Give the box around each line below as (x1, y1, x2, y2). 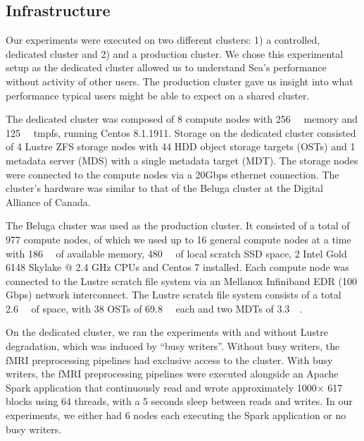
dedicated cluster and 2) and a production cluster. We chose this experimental (6, 46, 344, 61)
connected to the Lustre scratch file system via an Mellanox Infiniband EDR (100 (6, 273, 357, 288)
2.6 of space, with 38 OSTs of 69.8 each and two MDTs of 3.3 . (6, 301, 303, 315)
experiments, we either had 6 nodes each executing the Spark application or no (6, 408, 346, 423)
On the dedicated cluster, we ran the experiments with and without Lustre (6, 325, 328, 339)
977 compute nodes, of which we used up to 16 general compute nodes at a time (6, 231, 351, 246)
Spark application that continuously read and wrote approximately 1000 (6, 380, 317, 394)
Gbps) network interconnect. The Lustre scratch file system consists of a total (6, 287, 341, 302)
